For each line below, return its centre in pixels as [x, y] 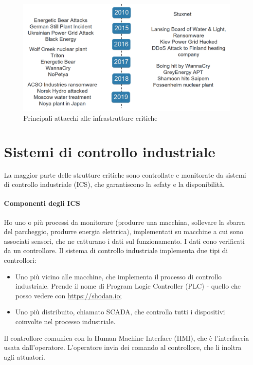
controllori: [20, 260]
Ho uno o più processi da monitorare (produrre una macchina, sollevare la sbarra [125, 222]
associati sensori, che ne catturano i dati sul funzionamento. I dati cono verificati [124, 241]
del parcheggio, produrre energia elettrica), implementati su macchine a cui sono [124, 231]
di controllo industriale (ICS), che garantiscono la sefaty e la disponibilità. [114, 184]
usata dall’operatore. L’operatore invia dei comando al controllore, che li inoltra [123, 347]
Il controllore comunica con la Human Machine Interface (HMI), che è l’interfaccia [126, 338]
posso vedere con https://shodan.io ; [69, 295]
